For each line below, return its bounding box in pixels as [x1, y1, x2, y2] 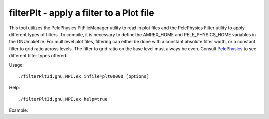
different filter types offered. [9, 53, 68, 59]
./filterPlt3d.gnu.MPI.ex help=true [18, 96, 108, 102]
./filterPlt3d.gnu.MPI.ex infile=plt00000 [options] [18, 73, 149, 79]
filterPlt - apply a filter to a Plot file [9, 7, 154, 18]
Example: [9, 107, 28, 113]
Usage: [9, 62, 24, 68]
